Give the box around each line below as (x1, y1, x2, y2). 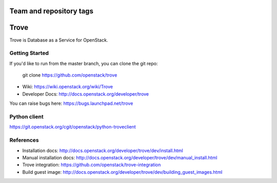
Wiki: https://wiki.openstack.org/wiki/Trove (22, 84, 113, 90)
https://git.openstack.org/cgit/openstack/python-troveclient (9, 124, 136, 130)
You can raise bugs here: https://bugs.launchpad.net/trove (9, 100, 133, 106)
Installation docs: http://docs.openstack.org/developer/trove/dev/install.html (22, 147, 183, 154)
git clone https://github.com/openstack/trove (22, 72, 117, 78)
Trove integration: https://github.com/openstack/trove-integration (22, 162, 161, 168)
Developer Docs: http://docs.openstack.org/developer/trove (22, 90, 149, 97)
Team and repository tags (9, 7, 93, 15)
